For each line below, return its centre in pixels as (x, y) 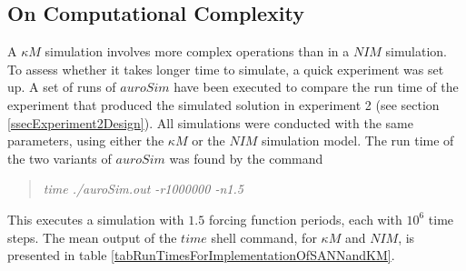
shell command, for (264, 237)
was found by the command (246, 158)
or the (208, 141)
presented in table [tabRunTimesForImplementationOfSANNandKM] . (201, 255)
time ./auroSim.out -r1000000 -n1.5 (143, 189)
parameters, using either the (86, 141)
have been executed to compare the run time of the (316, 87)
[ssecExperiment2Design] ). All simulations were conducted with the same (210, 122)
